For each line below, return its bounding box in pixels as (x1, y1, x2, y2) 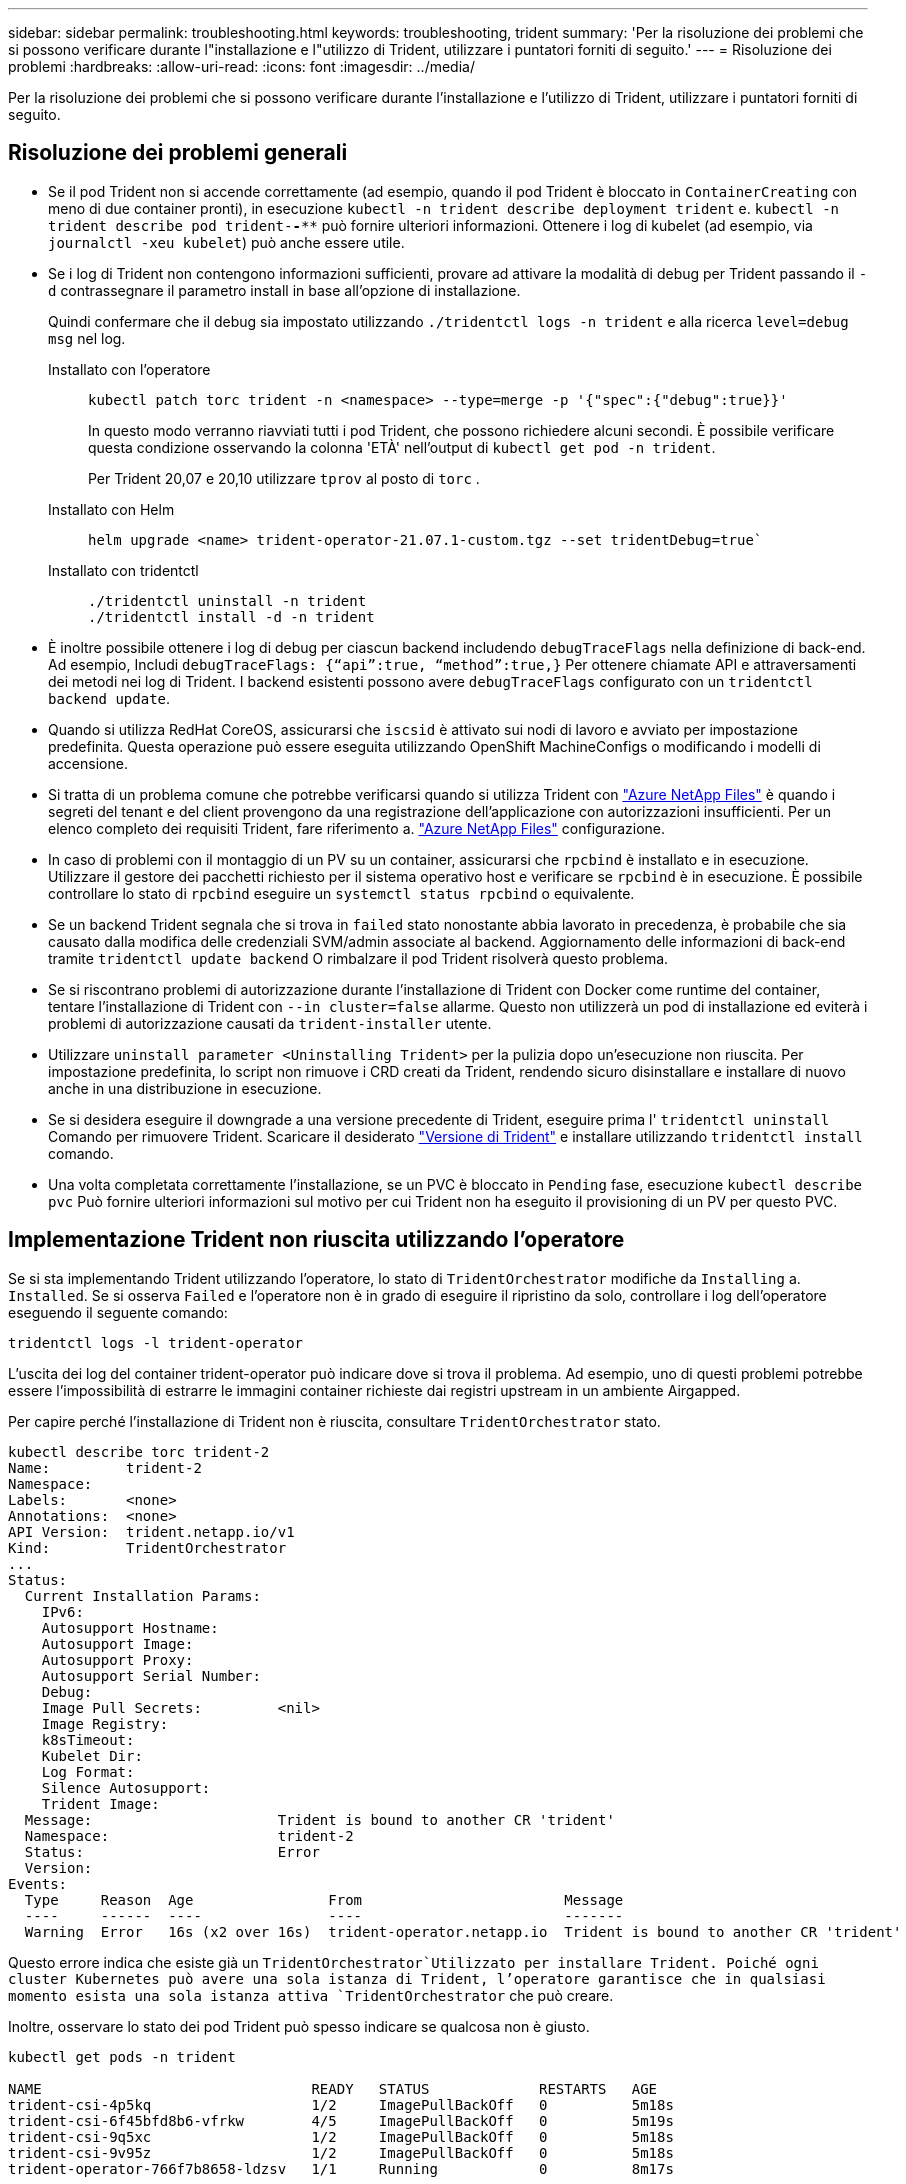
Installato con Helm (48, 500, 175, 518)
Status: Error (24, 1843, 320, 1860)
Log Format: (41, 1763, 135, 1780)
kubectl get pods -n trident (8, 2048, 236, 2065)
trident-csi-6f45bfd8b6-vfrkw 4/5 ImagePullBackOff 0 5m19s (8, 2112, 674, 2129)
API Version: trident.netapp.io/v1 (8, 1523, 295, 1540)
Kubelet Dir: (41, 1747, 143, 1764)
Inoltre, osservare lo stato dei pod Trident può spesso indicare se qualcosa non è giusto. (8, 2017, 590, 2035)
